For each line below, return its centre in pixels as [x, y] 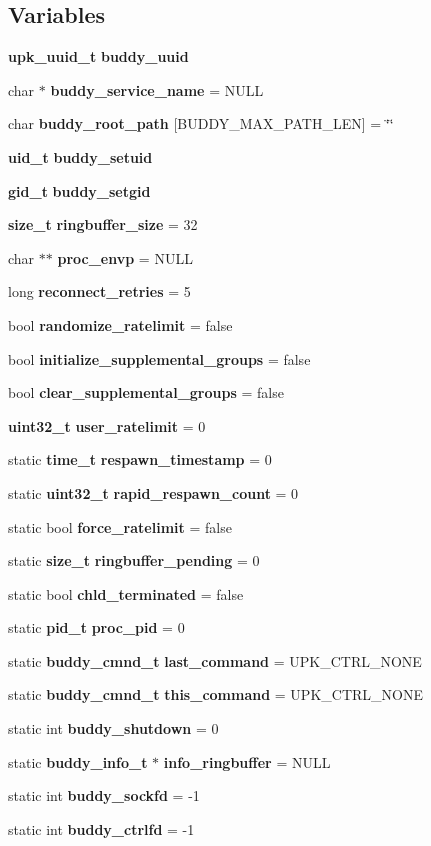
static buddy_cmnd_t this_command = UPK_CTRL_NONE [215, 694]
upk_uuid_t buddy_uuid [98, 56]
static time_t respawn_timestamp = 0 [140, 459]
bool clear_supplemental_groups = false [146, 392]
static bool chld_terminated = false [126, 593]
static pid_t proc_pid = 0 [96, 627]
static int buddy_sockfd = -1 [104, 795]
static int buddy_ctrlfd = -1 [101, 828]
